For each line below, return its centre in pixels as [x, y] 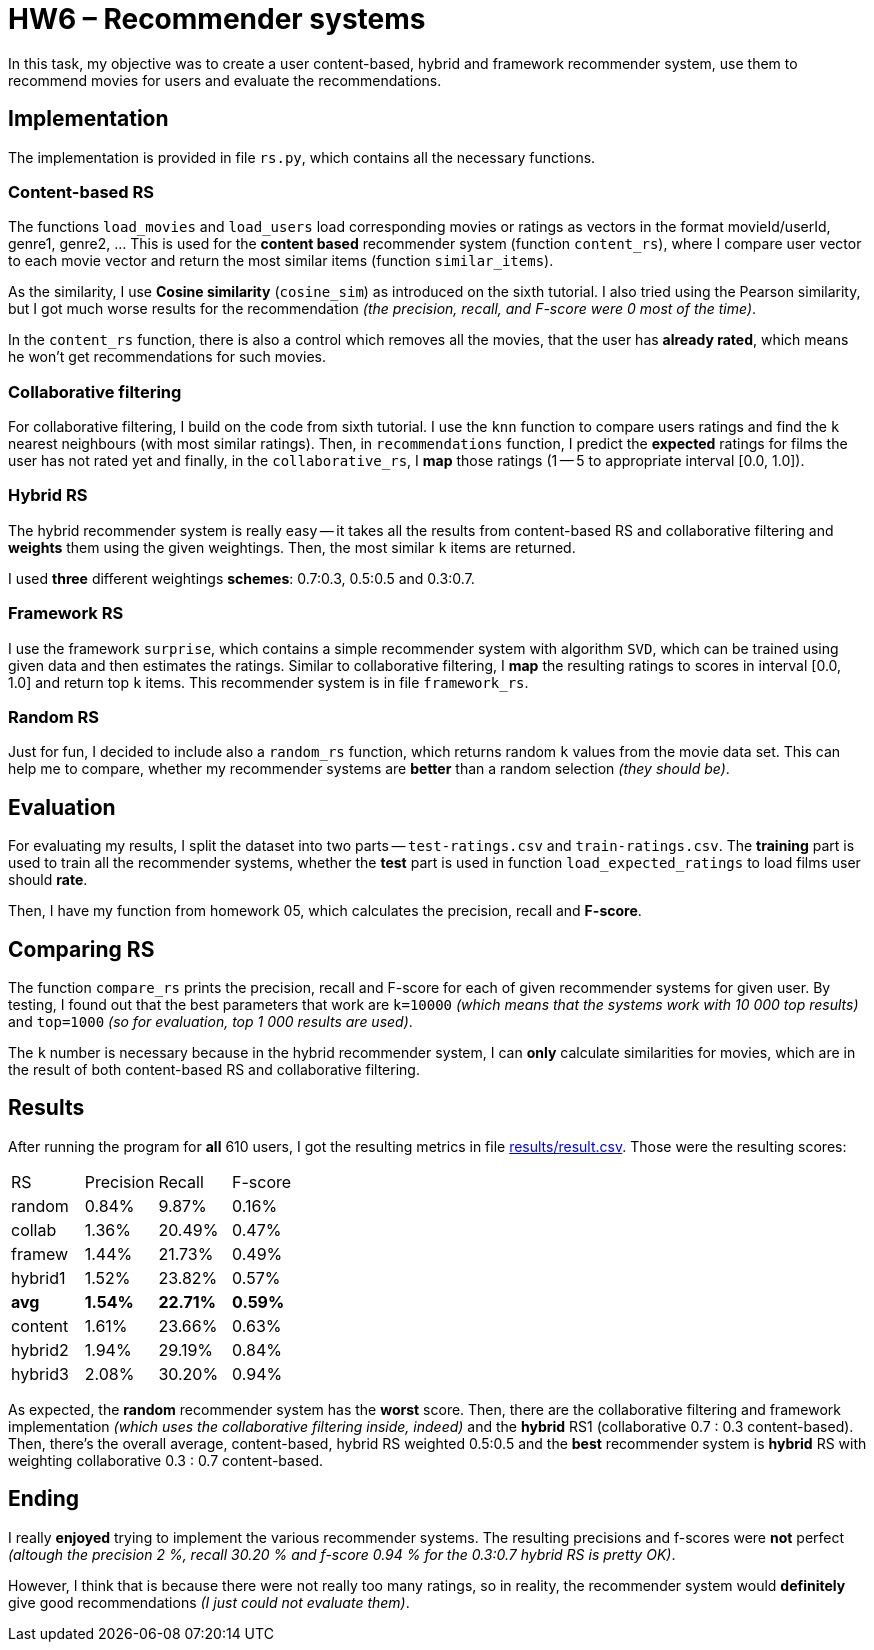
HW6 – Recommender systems [217, 19]
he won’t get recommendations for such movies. [167, 357]
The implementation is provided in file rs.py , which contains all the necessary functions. [302, 157]
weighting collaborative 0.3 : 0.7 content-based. [166, 1460]
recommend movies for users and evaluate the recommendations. [225, 80]
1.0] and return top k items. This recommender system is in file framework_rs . [268, 682]
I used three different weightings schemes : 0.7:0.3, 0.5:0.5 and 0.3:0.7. [241, 578]
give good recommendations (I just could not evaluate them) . [209, 1602]
